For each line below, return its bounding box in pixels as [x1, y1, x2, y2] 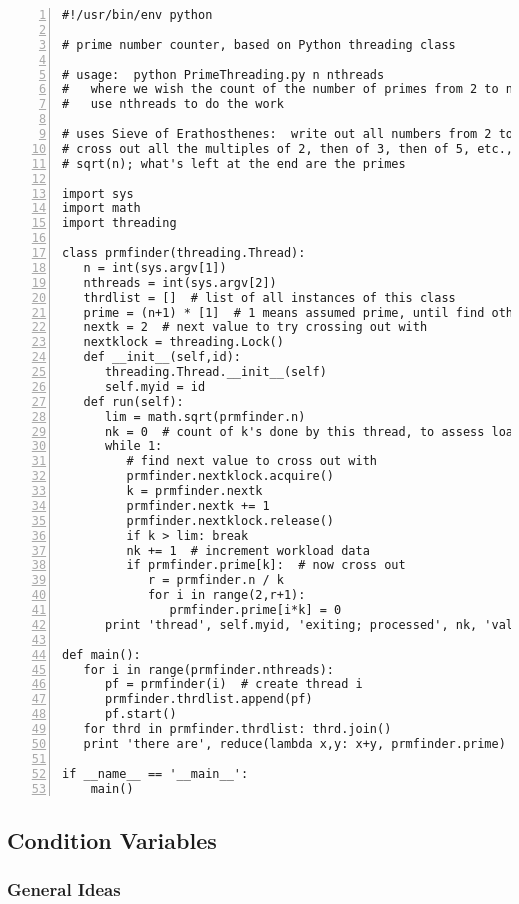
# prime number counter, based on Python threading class [62, 37, 456, 52]
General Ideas [7, 877, 121, 902]
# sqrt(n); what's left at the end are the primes [62, 156, 406, 171]
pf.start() [104, 707, 177, 722]
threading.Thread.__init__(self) [104, 365, 327, 379]
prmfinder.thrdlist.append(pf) [104, 692, 313, 707]
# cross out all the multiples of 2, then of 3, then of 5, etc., [62, 141, 514, 156]
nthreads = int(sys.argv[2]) [83, 275, 277, 290]
